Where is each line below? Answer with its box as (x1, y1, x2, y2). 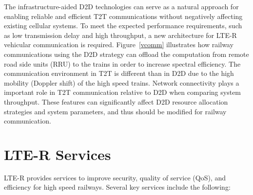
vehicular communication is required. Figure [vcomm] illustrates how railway (4, 39, 234, 50)
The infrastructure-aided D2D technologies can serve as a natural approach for (4, 1, 239, 11)
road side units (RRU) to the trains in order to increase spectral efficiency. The (4, 58, 241, 69)
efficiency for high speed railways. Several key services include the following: (4, 182, 231, 192)
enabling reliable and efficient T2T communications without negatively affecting (4, 11, 243, 21)
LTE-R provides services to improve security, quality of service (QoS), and (4, 172, 226, 182)
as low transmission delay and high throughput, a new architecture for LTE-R (4, 30, 237, 40)
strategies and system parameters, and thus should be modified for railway (4, 106, 227, 116)
